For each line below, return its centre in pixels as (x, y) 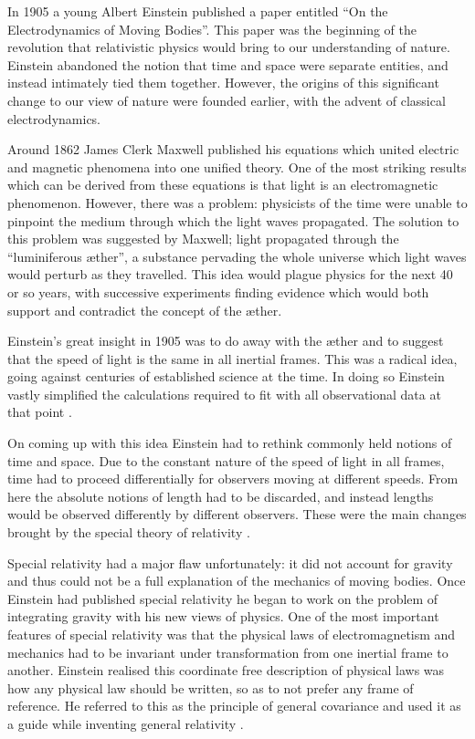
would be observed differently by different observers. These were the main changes (237, 514)
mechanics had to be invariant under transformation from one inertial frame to (228, 652)
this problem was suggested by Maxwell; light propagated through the (203, 239)
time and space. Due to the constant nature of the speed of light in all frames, (226, 460)
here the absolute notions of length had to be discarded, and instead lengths (221, 496)
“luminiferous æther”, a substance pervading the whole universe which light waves (237, 256)
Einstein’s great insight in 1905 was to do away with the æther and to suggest (226, 341)
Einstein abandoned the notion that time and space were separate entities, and (228, 64)
